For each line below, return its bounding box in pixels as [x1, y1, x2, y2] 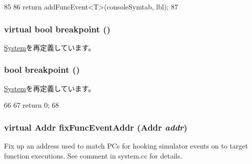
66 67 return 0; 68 [4, 100, 59, 110]
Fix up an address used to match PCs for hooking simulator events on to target [4, 141, 248, 151]
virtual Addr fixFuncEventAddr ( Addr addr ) [4, 121, 187, 133]
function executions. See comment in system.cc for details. [4, 150, 182, 161]
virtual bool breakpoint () [4, 22, 110, 35]
